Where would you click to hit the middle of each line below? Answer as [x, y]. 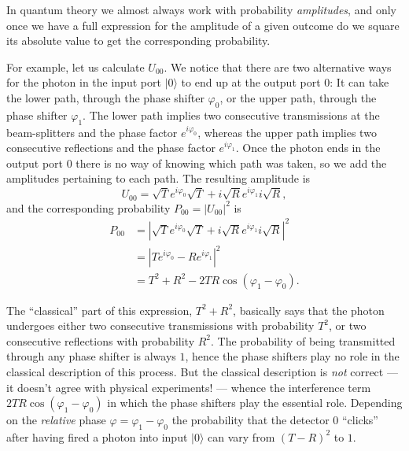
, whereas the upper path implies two [287, 132]
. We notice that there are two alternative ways [278, 67]
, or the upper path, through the [298, 97]
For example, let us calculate [76, 67]
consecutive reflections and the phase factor [111, 148]
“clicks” [360, 420]
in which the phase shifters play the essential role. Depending [255, 403]
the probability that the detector [251, 420]
